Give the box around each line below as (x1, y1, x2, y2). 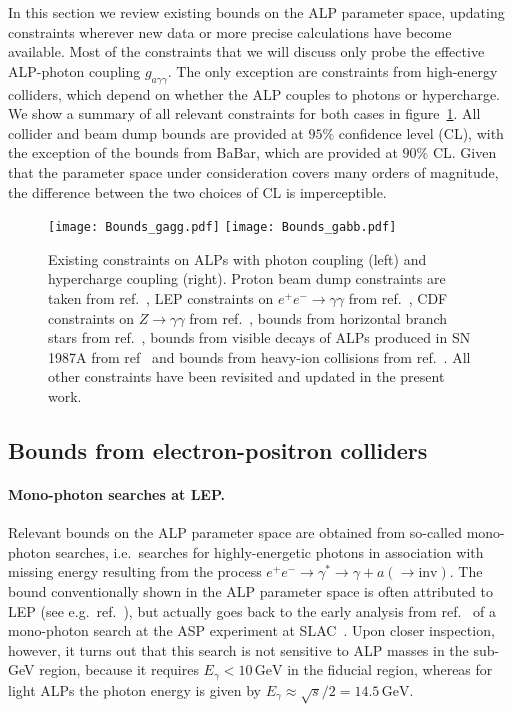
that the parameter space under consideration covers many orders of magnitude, (8, 161, 499, 182)
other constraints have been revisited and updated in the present (48, 366, 445, 387)
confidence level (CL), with (338, 122, 504, 143)
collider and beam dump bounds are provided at (8, 122, 304, 143)
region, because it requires (39, 659, 199, 680)
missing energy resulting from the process (8, 561, 262, 582)
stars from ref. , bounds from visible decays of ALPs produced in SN (48, 327, 471, 348)
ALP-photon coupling (8, 60, 141, 81)
